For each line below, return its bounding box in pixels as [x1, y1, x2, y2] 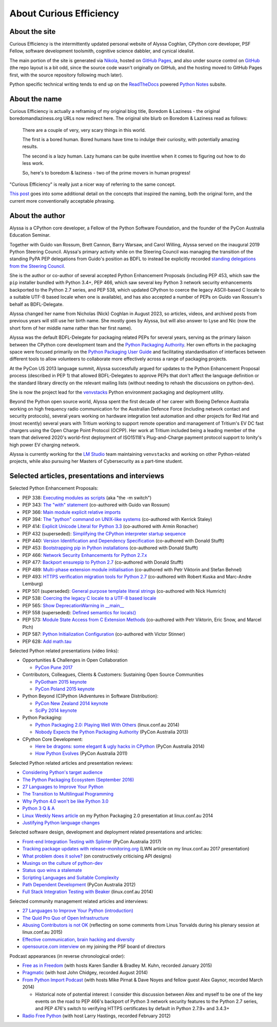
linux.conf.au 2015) [22, 929, 63, 935]
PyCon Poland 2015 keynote [35, 686, 95, 692]
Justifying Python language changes [22, 819, 100, 826]
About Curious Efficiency [9, 8, 120, 19]
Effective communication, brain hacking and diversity [22, 936, 135, 942]
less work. [22, 160, 45, 166]
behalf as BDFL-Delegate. [9, 301, 64, 307]
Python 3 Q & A [22, 805, 55, 811]
